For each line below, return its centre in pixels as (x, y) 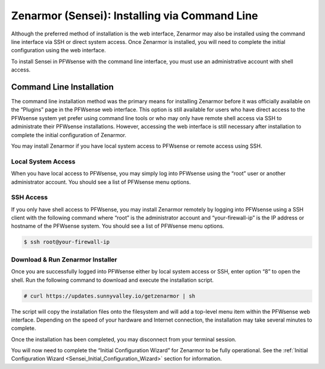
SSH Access (29, 197)
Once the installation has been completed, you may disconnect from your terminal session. (124, 339)
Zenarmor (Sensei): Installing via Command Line (135, 16)
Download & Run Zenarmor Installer (64, 260)
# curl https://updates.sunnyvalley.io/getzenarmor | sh (110, 296)
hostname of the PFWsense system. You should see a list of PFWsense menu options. (118, 226)
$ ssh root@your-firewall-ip (67, 242)
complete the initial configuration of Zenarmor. (69, 135)
